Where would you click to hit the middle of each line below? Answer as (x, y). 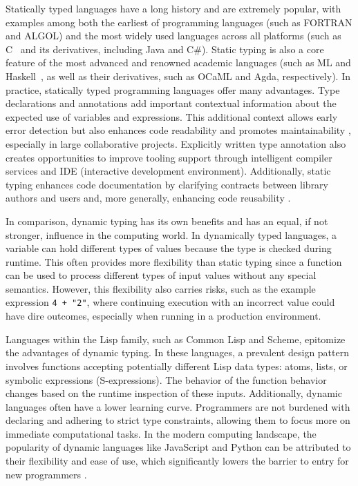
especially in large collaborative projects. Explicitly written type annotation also (176, 143)
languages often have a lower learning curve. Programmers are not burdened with (178, 406)
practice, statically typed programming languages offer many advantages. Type (173, 89)
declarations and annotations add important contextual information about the (171, 103)
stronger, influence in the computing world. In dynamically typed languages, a (171, 234)
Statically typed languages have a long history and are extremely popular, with (173, 8)
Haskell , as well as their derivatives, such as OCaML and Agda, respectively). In (178, 76)
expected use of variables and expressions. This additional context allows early (172, 116)
